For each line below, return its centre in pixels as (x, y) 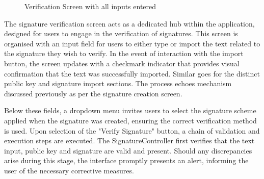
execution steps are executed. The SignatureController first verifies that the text (129, 140)
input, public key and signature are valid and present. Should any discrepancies (128, 150)
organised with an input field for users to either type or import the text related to (132, 43)
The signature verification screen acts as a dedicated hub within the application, (129, 23)
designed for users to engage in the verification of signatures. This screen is (121, 33)
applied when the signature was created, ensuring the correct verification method (130, 120)
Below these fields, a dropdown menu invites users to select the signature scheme (130, 110)
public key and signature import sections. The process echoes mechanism (118, 83)
